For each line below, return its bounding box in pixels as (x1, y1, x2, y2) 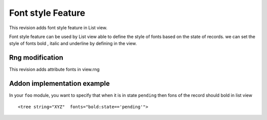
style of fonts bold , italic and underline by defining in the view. (9, 40, 137, 46)
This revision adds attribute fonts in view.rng (9, 67, 100, 73)
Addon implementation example (9, 80, 110, 88)
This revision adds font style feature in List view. (9, 25, 107, 31)
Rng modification (9, 53, 64, 62)
